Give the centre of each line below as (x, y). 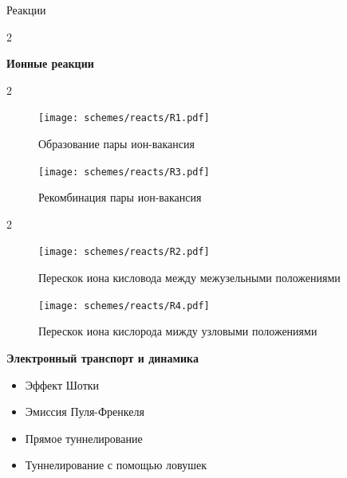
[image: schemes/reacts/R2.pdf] (124, 252)
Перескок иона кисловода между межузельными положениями (189, 278)
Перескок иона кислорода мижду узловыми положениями (178, 331)
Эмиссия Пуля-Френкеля (85, 411)
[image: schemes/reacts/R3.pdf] (124, 172)
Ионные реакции (50, 63)
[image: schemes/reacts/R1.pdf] (124, 118)
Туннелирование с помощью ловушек (116, 465)
